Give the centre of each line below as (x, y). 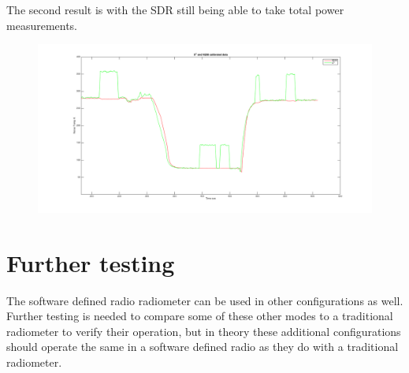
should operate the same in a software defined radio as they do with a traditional (203, 347)
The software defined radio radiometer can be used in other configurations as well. (205, 300)
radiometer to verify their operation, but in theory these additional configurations (204, 331)
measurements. (42, 25)
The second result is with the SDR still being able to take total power (175, 9)
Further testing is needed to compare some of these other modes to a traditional (200, 316)
